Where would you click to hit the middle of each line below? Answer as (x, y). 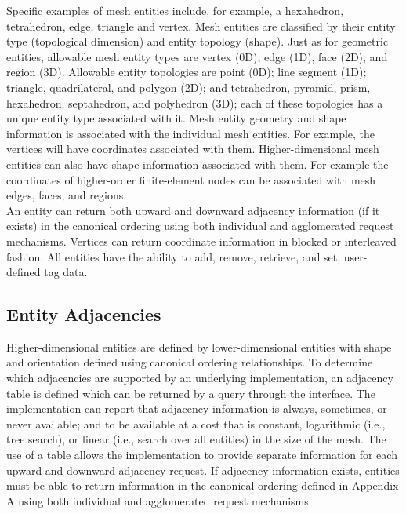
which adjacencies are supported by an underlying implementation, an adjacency (200, 378)
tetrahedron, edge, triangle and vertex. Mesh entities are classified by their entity (201, 26)
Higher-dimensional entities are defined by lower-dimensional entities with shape (199, 346)
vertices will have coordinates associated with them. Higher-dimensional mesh (193, 149)
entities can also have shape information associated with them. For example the (198, 164)
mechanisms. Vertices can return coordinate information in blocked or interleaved (201, 241)
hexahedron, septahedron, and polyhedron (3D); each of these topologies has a (195, 102)
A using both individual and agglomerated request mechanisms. (159, 500)
